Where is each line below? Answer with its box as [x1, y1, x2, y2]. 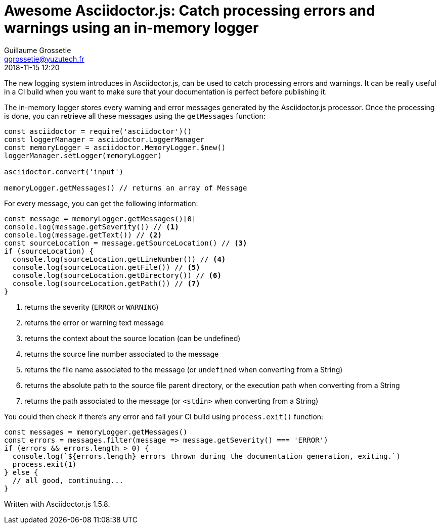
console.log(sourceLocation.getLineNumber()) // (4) [12, 255, 226, 263]
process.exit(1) [12, 460, 77, 468]
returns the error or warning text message [24, 318, 164, 327]
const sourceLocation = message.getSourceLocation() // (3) [4, 238, 247, 247]
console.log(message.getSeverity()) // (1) [4, 222, 179, 231]
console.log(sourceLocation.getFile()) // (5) [12, 263, 200, 271]
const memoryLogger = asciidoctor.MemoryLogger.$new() [4, 143, 226, 152]
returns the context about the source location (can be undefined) [24, 333, 241, 343]
